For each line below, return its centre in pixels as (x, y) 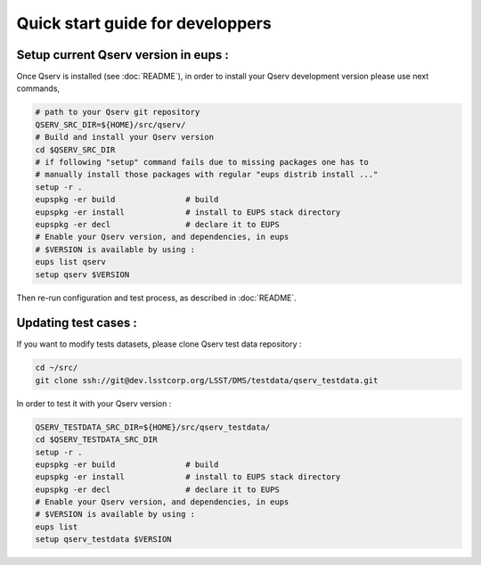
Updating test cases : (77, 323)
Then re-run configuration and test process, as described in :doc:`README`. (157, 298)
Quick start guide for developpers (144, 23)
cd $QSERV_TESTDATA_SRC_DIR (96, 440)
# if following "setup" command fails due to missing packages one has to (202, 162)
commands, (38, 88)
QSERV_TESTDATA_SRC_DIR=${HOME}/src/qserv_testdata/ (153, 427)
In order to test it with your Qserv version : (94, 403)
